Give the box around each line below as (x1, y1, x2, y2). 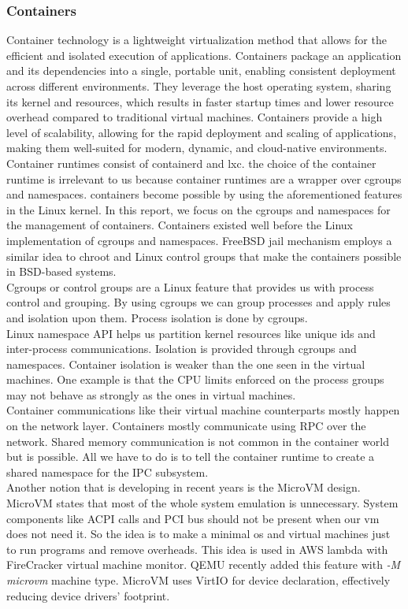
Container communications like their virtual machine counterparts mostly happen (6, 402, 400, 418)
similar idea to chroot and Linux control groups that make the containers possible (6, 247, 402, 264)
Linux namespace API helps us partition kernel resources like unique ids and (6, 325, 376, 341)
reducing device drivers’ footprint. (6, 587, 170, 603)
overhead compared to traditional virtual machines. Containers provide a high (6, 109, 383, 125)
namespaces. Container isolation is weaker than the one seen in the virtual (6, 355, 365, 372)
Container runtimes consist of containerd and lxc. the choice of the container (6, 154, 376, 171)
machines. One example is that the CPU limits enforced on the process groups (6, 371, 384, 388)
